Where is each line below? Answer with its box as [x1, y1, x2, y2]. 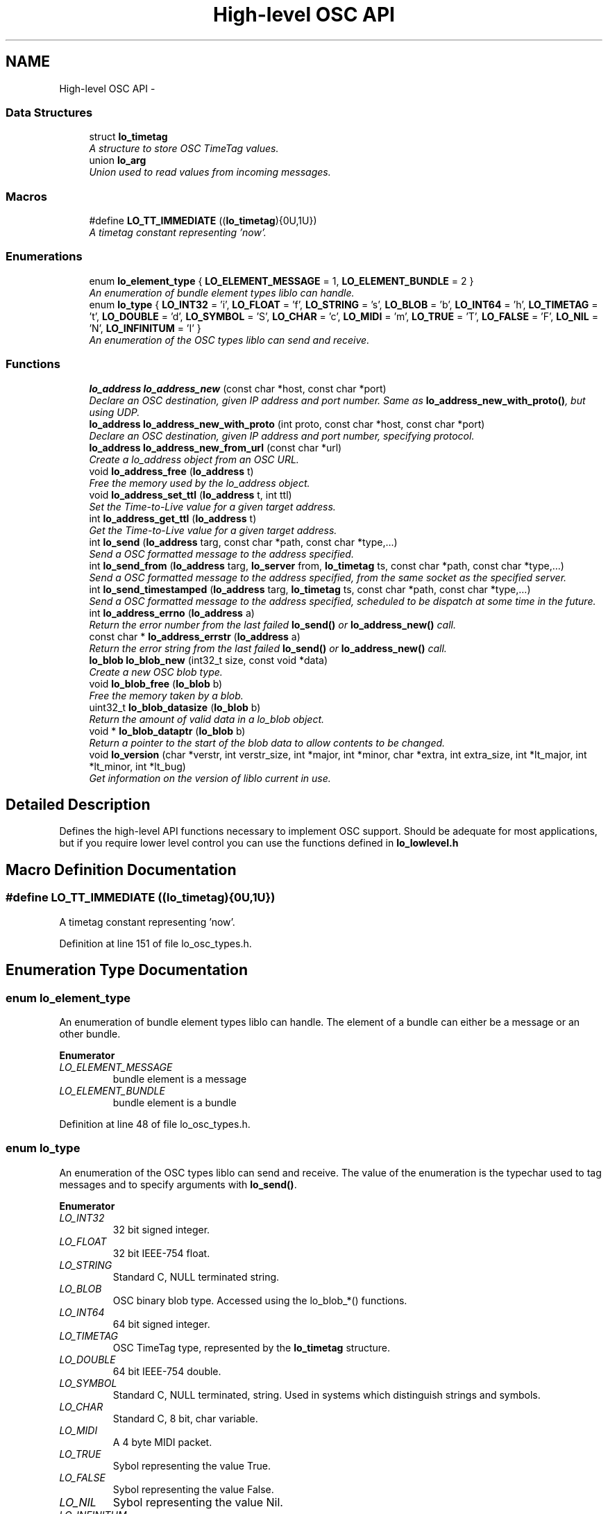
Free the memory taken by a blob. [89, 689, 244, 701]
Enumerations [6, 249, 83, 264]
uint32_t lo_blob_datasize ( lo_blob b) [89, 701, 261, 713]
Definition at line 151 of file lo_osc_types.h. [59, 937, 252, 949]
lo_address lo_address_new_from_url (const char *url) [89, 441, 342, 454]
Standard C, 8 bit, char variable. [112, 1412, 258, 1424]
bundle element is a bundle [112, 1096, 237, 1108]
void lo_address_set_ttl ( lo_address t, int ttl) [89, 488, 292, 501]
